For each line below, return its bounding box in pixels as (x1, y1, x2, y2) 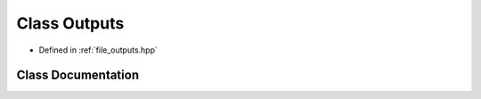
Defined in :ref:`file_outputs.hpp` (38, 45, 158, 55)
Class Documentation (16, 68, 140, 83)
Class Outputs (16, 13, 125, 33)
